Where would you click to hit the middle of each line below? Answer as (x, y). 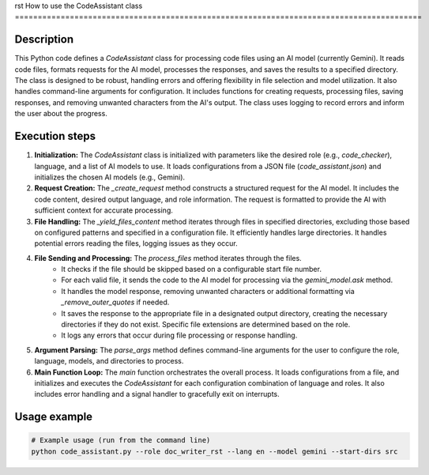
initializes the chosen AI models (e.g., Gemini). (110, 177)
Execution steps (55, 136)
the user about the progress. (61, 114)
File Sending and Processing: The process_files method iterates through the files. (168, 258)
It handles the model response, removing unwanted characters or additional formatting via (208, 291)
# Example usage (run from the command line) (121, 440)
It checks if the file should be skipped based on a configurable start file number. (191, 270)
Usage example (54, 417)
